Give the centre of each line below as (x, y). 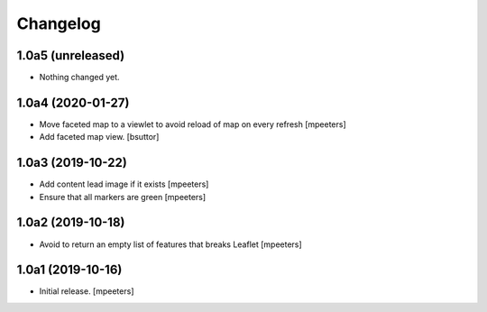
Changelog (59, 23)
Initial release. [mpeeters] (87, 291)
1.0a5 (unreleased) (71, 55)
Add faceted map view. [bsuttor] (99, 137)
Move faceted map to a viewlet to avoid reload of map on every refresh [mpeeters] (193, 124)
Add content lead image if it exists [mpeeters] (124, 184)
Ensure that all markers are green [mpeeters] (123, 197)
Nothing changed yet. (80, 78)
